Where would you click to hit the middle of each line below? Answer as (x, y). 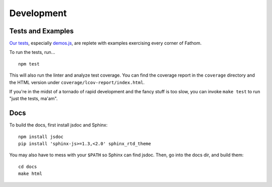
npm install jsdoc (41, 137)
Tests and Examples (42, 31)
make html (30, 174)
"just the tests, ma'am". (33, 99)
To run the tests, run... (32, 52)
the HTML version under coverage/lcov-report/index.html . (77, 82)
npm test (29, 64)
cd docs (28, 167)
